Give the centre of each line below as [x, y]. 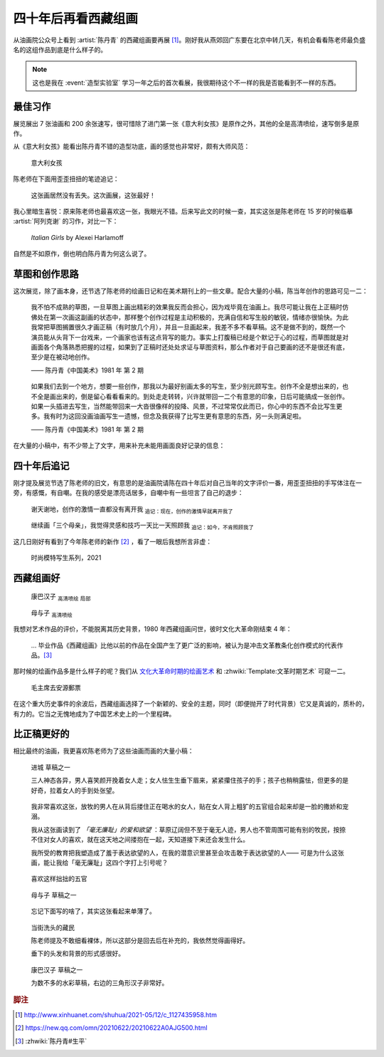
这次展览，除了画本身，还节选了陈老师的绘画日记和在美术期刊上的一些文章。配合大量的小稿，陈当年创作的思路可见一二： [191, 291]
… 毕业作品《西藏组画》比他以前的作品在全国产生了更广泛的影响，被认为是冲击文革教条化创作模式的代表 [184, 645]
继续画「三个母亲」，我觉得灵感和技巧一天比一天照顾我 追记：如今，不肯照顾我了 [142, 526]
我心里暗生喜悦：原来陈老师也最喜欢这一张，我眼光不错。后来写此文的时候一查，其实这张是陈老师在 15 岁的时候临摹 [183, 211]
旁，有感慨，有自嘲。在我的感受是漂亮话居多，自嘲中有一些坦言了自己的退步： [128, 493]
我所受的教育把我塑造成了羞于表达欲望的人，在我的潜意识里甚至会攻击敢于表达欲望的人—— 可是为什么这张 [187, 853]
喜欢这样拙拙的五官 [59, 879]
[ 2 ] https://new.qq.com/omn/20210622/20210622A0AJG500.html [111, 1028]
